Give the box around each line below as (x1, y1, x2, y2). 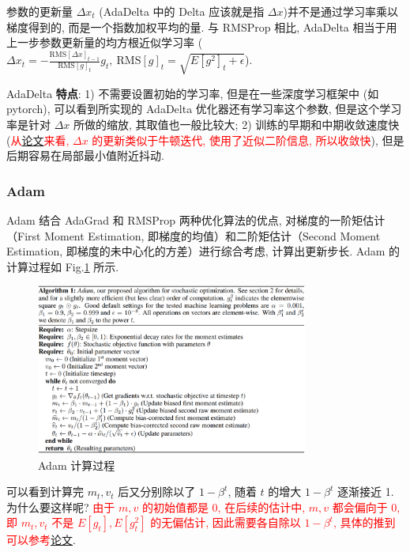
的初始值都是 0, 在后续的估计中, (141, 498, 306, 515)
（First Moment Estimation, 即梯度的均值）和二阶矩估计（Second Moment (6, 227, 381, 244)
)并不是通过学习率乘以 (283, 3, 398, 19)
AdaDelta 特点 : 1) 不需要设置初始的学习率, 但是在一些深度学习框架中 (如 (6, 85, 379, 101)
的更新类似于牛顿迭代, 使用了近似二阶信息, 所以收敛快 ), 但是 (92, 131, 404, 148)
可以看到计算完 (6, 483, 84, 500)
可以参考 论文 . (6, 531, 76, 548)
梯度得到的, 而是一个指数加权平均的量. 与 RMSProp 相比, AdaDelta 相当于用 (6, 18, 397, 35)
